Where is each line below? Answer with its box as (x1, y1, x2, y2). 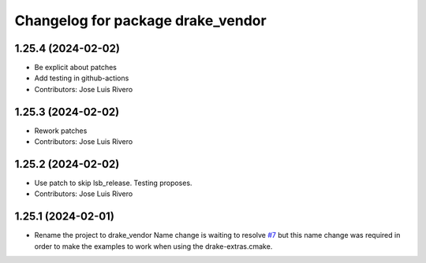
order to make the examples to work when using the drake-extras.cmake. (34, 241, 273, 251)
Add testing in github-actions (34, 73, 129, 83)
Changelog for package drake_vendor (14, 12, 267, 29)
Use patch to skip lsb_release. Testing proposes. (34, 178, 192, 188)
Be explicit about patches (34, 63, 118, 72)
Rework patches (34, 126, 88, 135)
